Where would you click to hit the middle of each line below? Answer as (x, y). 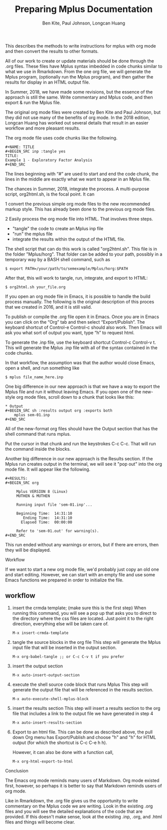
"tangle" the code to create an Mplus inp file (58, 228)
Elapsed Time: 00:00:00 (46, 522)
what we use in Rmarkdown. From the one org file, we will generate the (78, 72)
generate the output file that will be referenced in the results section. (83, 689)
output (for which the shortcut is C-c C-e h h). (60, 742)
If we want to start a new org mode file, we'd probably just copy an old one (82, 569)
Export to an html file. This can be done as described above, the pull (83, 732)
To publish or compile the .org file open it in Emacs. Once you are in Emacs (82, 317)
